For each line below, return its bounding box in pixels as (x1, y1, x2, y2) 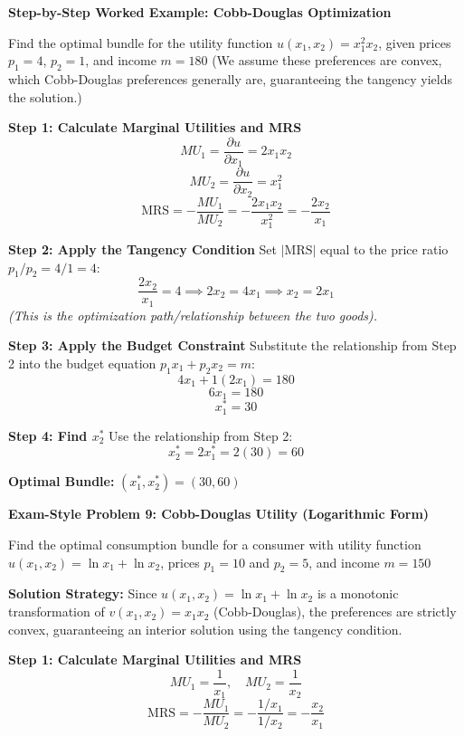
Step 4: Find (8, 425, 88, 444)
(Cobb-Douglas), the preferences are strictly (213, 602, 457, 621)
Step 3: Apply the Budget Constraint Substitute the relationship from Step (8, 336, 457, 355)
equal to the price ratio (320, 239, 449, 258)
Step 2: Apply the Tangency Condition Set (8, 239, 277, 258)
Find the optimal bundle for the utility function (8, 33, 273, 52)
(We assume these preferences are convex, (212, 51, 442, 70)
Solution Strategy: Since (8, 584, 157, 603)
